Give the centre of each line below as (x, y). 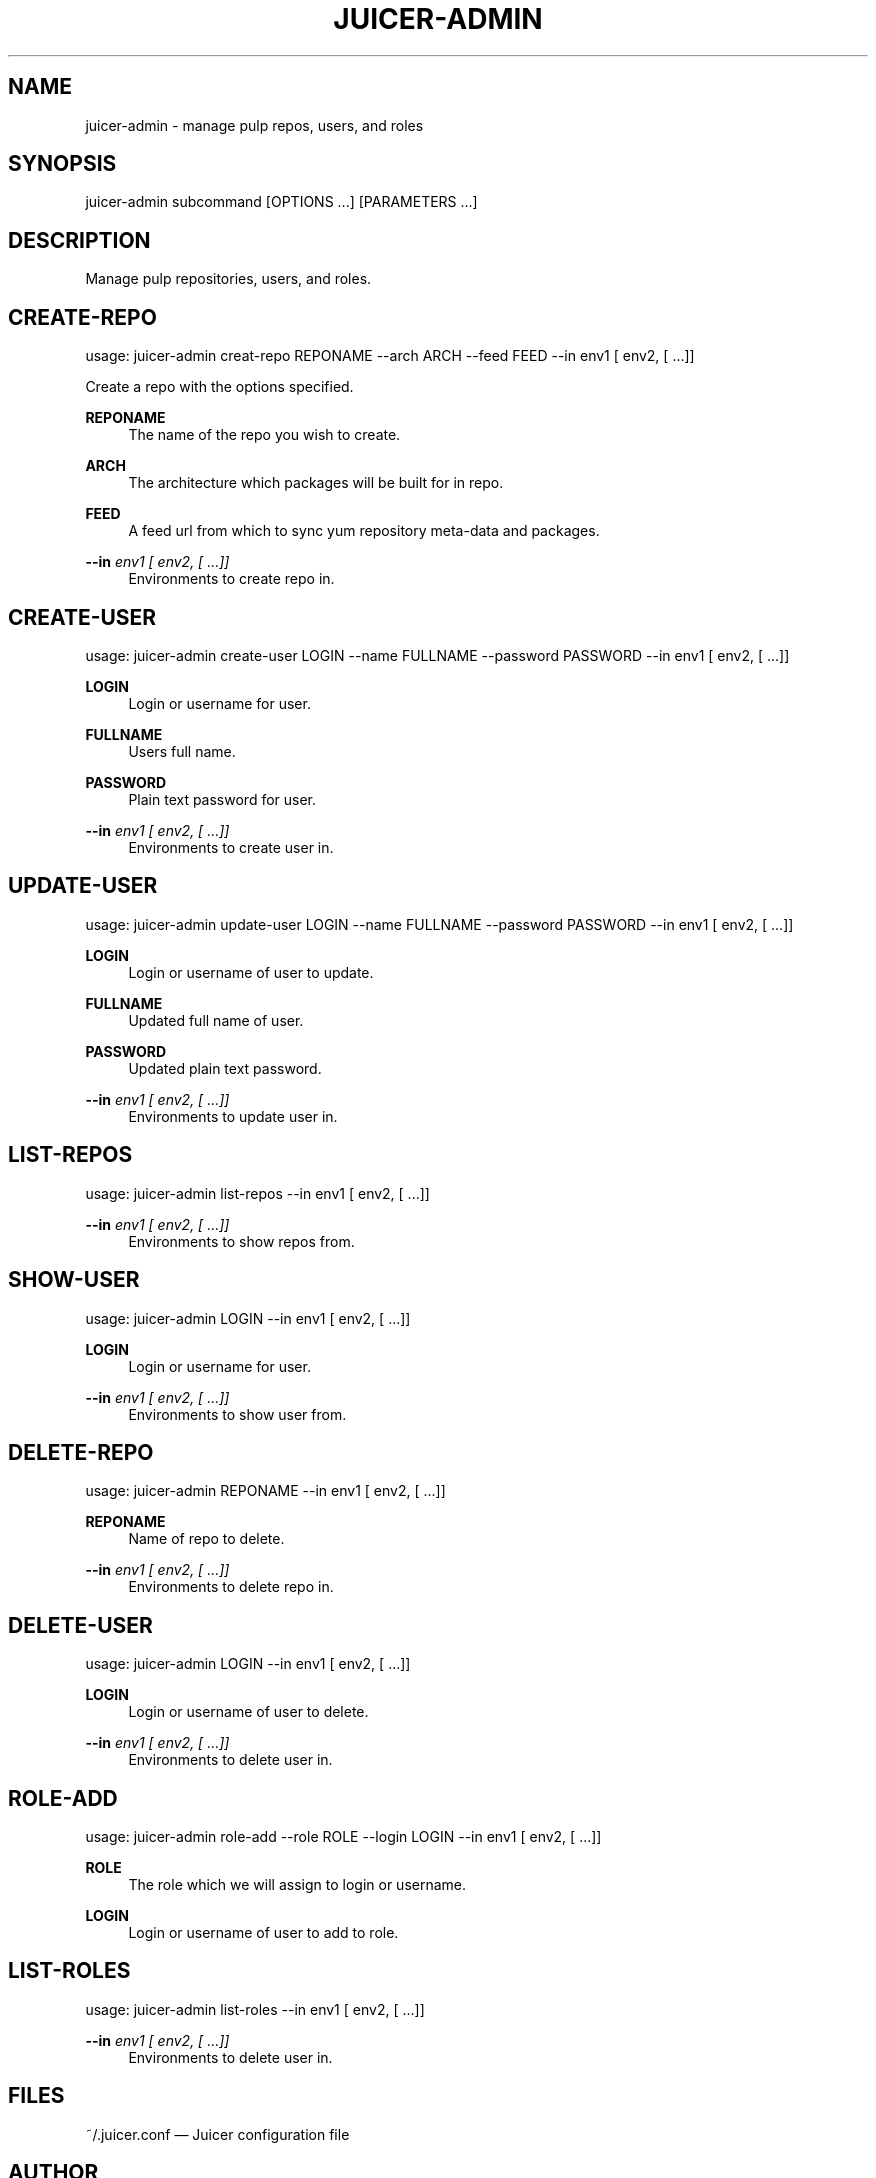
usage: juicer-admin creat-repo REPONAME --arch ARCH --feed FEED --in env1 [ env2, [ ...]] (390, 356)
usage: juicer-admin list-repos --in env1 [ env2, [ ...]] (257, 1193)
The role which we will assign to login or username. (297, 1885)
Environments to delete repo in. (231, 1587)
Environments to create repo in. (231, 579)
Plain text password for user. (222, 799)
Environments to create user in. (231, 847)
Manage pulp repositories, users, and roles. (228, 279)
